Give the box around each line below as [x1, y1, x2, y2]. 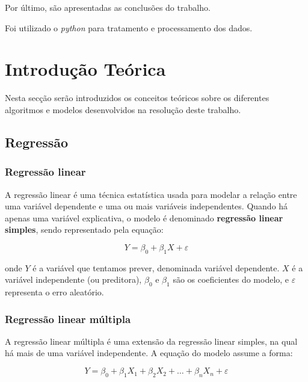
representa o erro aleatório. [5, 286, 104, 298]
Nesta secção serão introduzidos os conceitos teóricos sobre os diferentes [5, 91, 269, 104]
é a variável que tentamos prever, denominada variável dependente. [32, 261, 280, 274]
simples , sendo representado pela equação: [5, 223, 164, 236]
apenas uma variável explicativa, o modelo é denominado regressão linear [5, 211, 283, 224]
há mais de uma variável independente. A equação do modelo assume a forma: [5, 347, 293, 359]
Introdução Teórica [5, 57, 166, 81]
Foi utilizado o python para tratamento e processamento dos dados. [5, 21, 253, 34]
